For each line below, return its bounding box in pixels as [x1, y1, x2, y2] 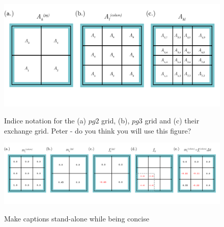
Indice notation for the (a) [4, 115, 87, 126]
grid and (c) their [145, 115, 200, 126]
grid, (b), [101, 115, 130, 126]
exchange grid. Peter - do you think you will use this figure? [4, 125, 191, 136]
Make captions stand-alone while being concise [4, 213, 149, 223]
